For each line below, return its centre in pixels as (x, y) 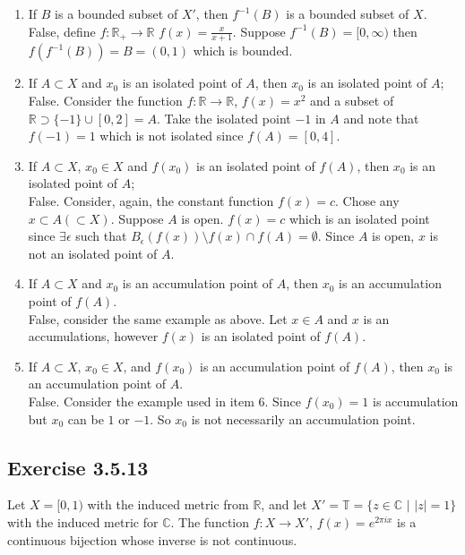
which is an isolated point (359, 218)
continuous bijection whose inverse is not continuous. (152, 539)
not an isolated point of (93, 253)
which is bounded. (243, 51)
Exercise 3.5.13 (78, 467)
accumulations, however (93, 336)
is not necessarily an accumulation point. (303, 418)
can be (86, 418)
